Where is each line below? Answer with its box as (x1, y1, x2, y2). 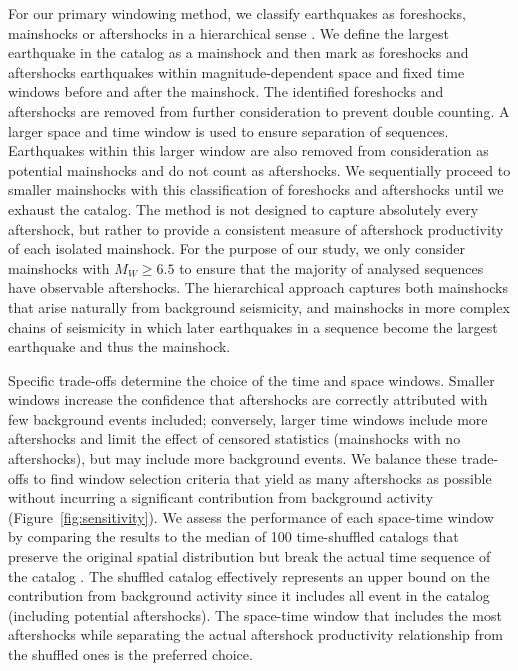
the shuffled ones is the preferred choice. (8, 644, 253, 664)
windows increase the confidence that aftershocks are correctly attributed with (8, 389, 488, 410)
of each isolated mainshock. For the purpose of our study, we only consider (8, 238, 465, 259)
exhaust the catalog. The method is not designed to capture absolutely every (8, 198, 479, 219)
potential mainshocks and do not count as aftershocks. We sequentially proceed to (8, 159, 511, 180)
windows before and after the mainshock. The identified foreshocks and (8, 81, 444, 102)
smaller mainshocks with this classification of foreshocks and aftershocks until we (8, 179, 504, 200)
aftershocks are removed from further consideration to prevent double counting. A (8, 100, 510, 121)
